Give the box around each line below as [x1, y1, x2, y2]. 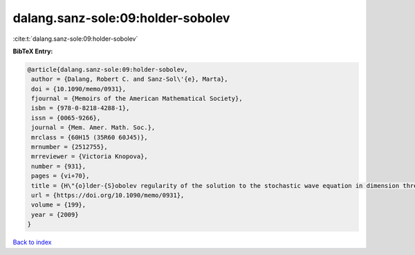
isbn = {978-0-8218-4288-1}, [31, 104, 130, 112]
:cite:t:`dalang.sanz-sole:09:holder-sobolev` [12, 35, 138, 43]
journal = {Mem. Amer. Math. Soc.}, [31, 124, 156, 131]
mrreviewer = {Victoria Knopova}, [31, 153, 148, 160]
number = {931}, [31, 162, 86, 170]
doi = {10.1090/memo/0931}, [31, 85, 127, 93]
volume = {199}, [31, 201, 86, 209]
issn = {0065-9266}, [31, 114, 101, 122]
